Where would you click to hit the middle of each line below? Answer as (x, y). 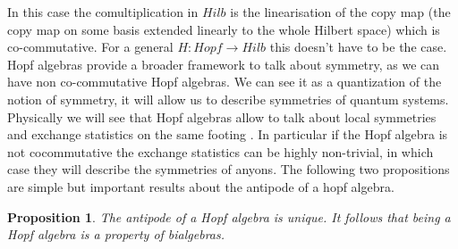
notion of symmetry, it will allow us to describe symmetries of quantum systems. (228, 99)
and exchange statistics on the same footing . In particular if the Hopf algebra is (228, 134)
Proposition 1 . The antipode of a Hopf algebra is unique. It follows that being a (229, 216)
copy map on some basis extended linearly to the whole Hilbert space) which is (224, 29)
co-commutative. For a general (90, 47)
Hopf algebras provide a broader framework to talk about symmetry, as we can (224, 64)
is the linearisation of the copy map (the (340, 12)
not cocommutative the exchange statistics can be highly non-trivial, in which (221, 151)
